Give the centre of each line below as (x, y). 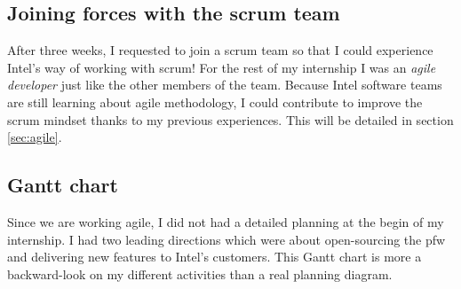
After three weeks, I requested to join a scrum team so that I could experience (220, 50)
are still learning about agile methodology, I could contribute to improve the (215, 102)
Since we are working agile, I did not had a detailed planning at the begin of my (226, 221)
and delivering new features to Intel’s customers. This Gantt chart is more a (215, 257)
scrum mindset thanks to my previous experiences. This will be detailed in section (230, 119)
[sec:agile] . (35, 137)
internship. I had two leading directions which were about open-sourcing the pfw (227, 239)
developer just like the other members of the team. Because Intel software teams (225, 85)
